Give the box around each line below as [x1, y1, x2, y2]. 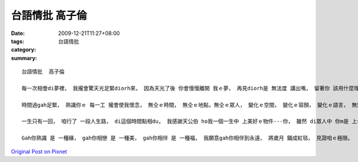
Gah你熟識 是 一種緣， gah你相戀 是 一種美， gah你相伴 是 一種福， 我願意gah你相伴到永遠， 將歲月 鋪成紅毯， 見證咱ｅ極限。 [21, 135, 353, 142]
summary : [11, 54, 38, 62]
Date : [11, 30, 25, 37]
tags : [11, 37, 24, 45]
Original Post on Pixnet [11, 148, 67, 155]
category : [11, 46, 36, 53]
